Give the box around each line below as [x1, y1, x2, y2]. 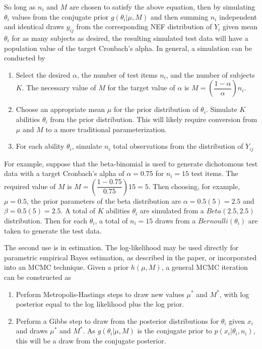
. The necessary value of [22, 82, 96, 93]
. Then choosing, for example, [148, 181, 240, 191]
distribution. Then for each [4, 215, 88, 225]
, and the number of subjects [166, 69, 255, 80]
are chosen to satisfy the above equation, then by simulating [69, 2, 255, 12]
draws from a [155, 215, 196, 225]
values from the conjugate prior [12, 11, 109, 22]
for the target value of [107, 82, 175, 93]
